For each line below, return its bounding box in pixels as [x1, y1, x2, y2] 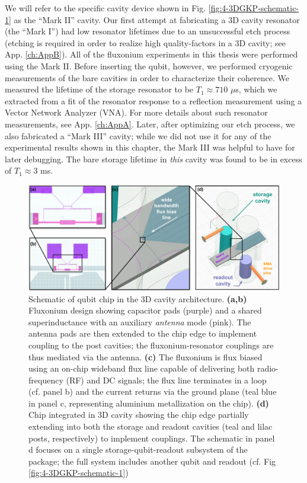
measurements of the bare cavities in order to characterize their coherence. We [5, 71, 289, 84]
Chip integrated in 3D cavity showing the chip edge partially [28, 408, 249, 421]
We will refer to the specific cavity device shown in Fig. [5, 2, 206, 14]
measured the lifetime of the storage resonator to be [5, 83, 194, 95]
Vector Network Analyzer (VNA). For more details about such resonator [5, 106, 268, 119]
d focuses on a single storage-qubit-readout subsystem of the [28, 443, 248, 456]
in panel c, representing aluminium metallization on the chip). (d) [28, 396, 269, 409]
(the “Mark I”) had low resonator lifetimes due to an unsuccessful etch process [5, 25, 290, 37]
